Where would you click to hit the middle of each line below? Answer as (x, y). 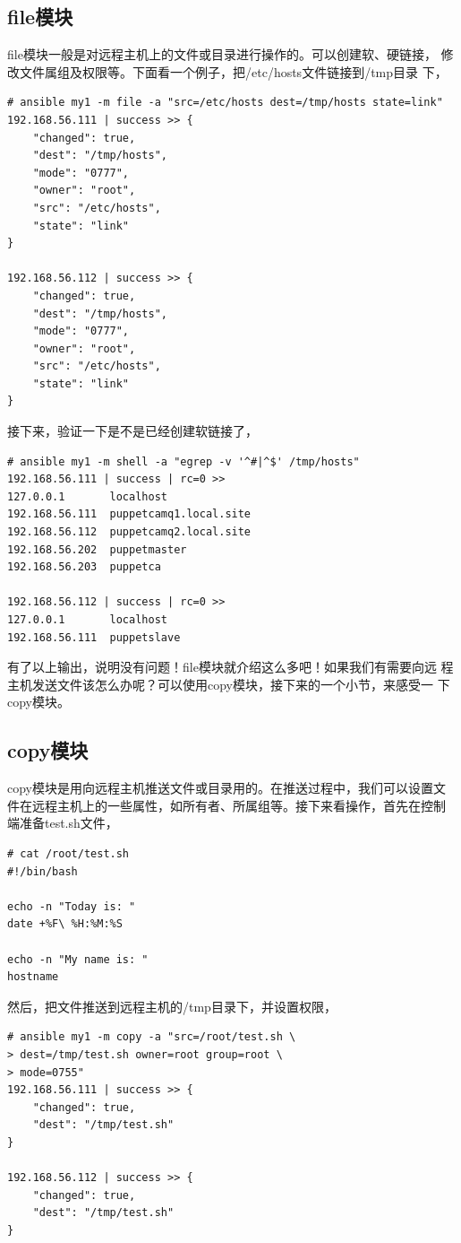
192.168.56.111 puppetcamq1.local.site (129, 514)
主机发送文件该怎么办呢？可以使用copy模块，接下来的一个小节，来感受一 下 (229, 684)
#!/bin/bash (43, 871)
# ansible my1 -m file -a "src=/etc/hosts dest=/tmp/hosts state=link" (225, 103)
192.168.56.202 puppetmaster (97, 549)
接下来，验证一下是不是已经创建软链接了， (132, 431)
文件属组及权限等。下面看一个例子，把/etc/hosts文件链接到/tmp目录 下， (233, 71)
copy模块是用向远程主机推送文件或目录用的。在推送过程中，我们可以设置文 (226, 788)
